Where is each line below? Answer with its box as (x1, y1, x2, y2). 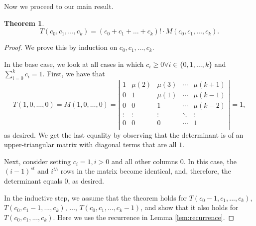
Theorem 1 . (4, 17, 44, 28)
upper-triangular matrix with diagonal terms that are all (4, 139, 177, 150)
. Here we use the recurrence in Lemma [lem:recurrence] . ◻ (53, 212, 235, 222)
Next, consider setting (4, 156, 71, 166)
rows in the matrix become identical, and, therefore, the (60, 166, 231, 176)
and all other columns (111, 156, 178, 166)
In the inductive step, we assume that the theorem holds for (4, 192, 187, 203)
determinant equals (4, 175, 62, 186)
